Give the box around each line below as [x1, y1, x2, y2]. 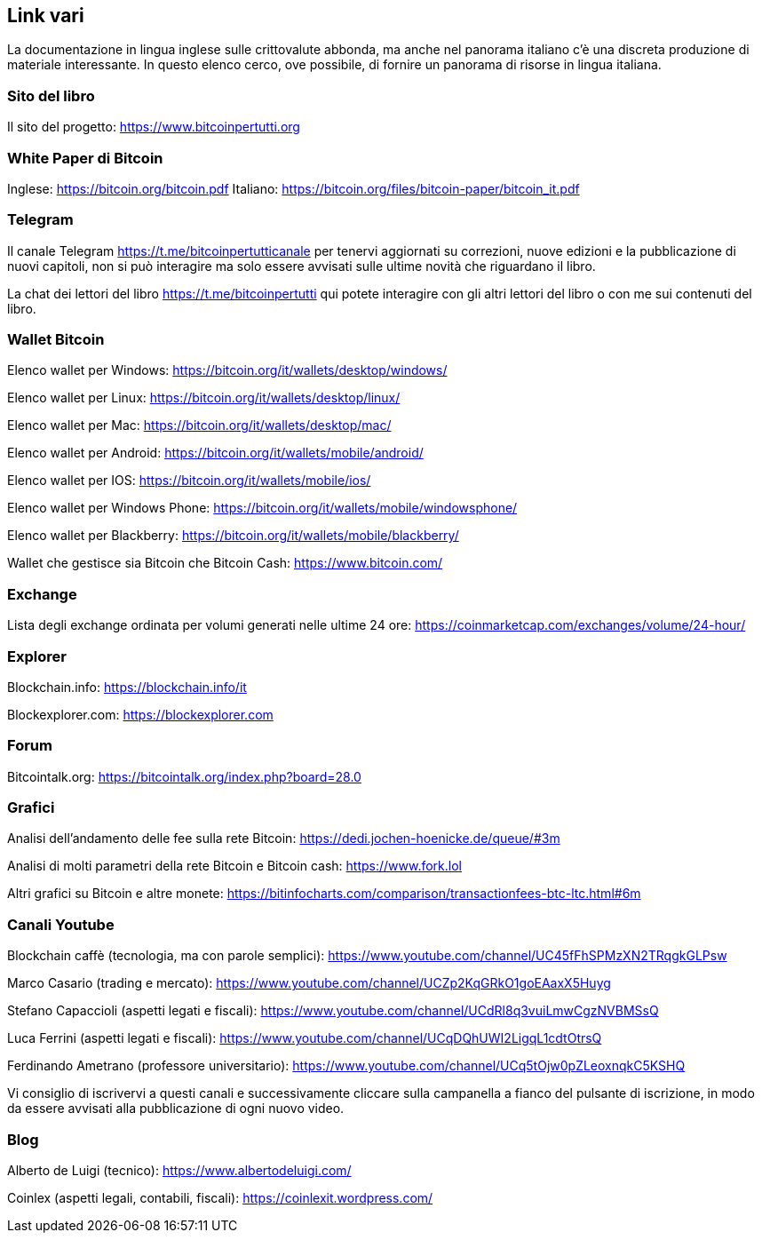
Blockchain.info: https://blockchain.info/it [7, 679, 247, 695]
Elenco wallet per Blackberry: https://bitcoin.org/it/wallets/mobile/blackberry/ [7, 528, 459, 544]
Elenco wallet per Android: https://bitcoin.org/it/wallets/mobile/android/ [7, 445, 424, 461]
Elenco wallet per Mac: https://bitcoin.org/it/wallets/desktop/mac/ [7, 417, 392, 433]
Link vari [7, 4, 84, 27]
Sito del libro [7, 86, 95, 105]
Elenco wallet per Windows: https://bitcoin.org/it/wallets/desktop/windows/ [7, 362, 448, 378]
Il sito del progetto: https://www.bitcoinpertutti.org [7, 119, 300, 135]
